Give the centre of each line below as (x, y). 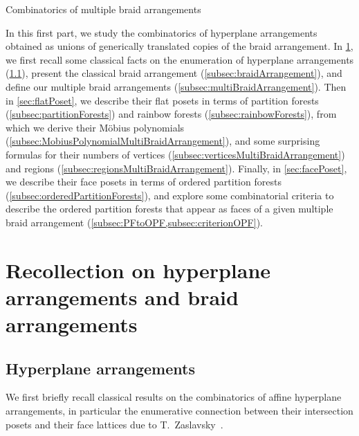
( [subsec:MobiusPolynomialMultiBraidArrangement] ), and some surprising (163, 141)
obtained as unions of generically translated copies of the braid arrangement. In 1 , (179, 46)
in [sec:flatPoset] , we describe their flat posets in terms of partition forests (162, 100)
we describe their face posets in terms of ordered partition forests (144, 182)
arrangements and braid (122, 297)
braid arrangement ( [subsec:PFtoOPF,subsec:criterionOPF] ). (134, 222)
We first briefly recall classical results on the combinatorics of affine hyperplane (174, 397)
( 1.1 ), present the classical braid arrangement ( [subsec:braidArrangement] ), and (174, 73)
